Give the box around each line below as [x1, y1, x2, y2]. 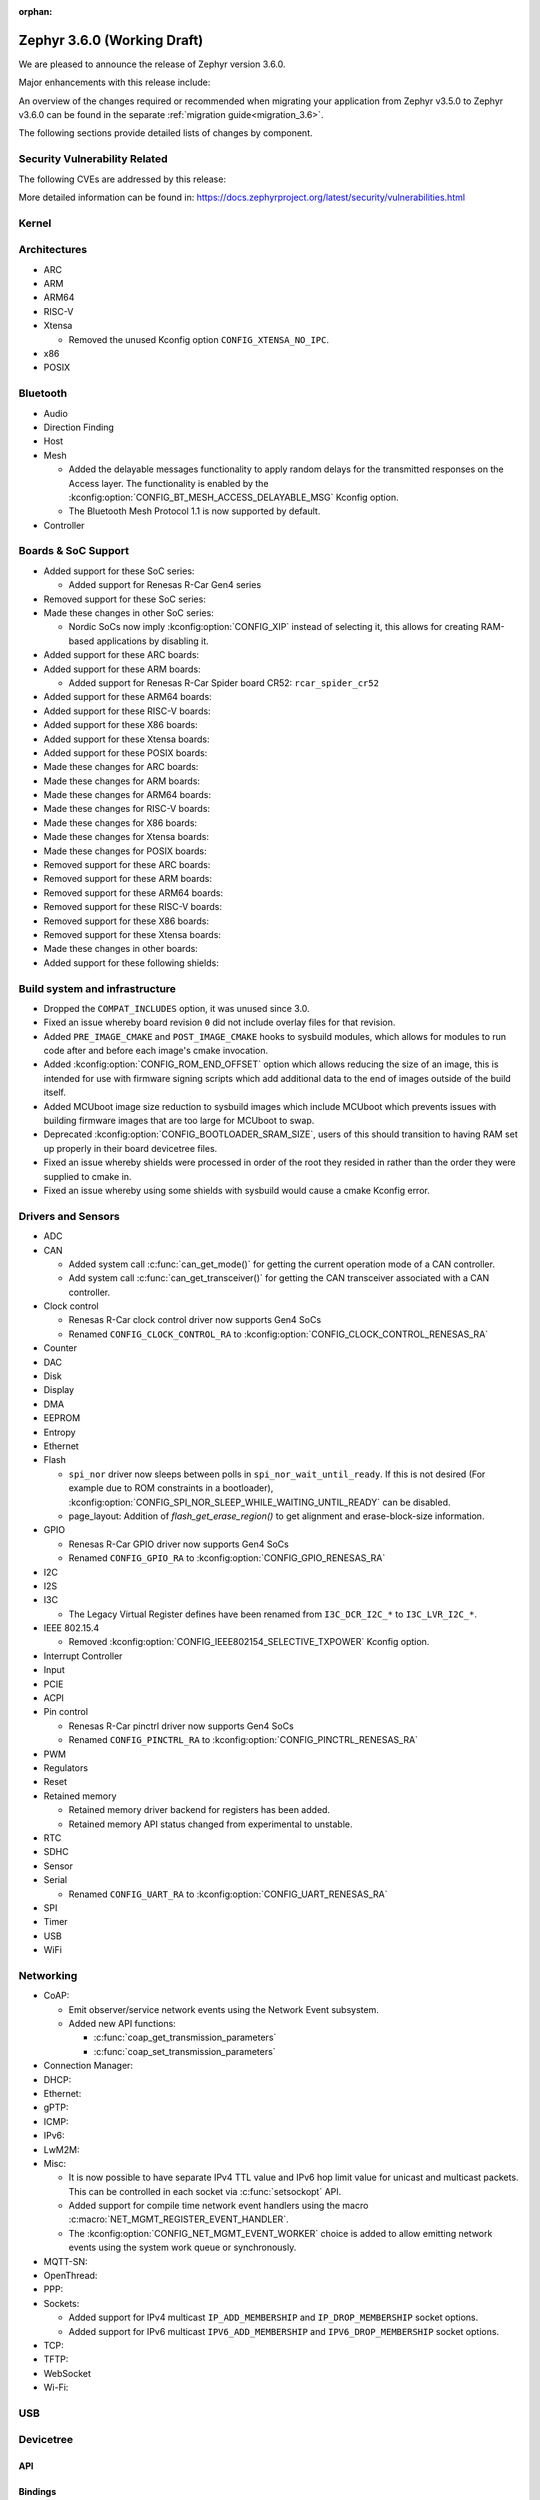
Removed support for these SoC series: [43, 593, 207, 605]
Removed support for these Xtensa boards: [43, 929, 222, 940]
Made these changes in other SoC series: [43, 607, 214, 619]
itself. [43, 1086, 67, 1099]
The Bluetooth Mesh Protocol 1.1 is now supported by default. [68, 505, 321, 517]
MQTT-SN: [43, 2255, 88, 2267]
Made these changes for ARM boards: [43, 775, 200, 787]
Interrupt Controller [43, 1650, 123, 1662]
